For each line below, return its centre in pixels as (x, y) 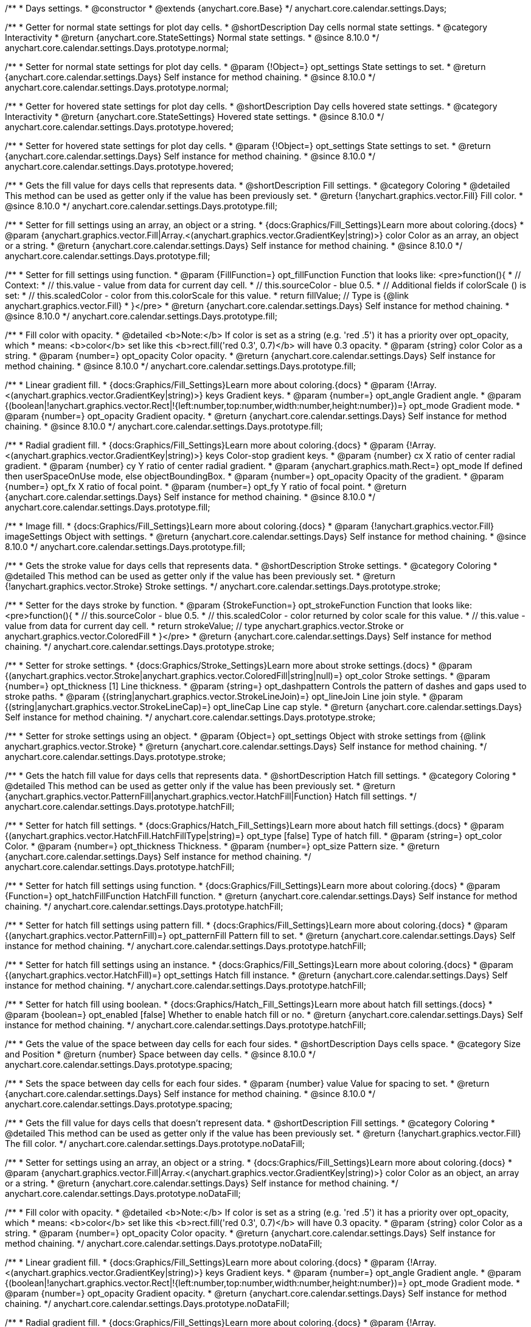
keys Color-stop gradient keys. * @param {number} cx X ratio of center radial (360, 455)
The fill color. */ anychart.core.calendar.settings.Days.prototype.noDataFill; (155, 1144)
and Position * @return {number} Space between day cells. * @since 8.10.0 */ (160, 1054)
